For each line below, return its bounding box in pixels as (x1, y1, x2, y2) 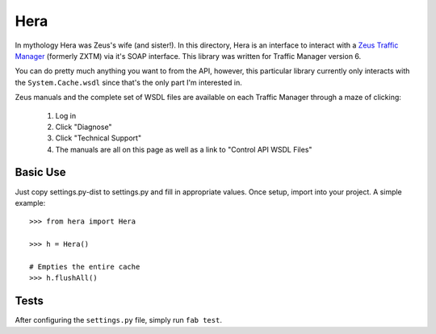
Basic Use (15, 165, 66, 179)
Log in (55, 111, 77, 120)
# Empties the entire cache (29, 262, 140, 271)
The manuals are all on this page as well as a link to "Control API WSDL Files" (55, 144, 312, 154)
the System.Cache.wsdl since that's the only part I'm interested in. (15, 77, 242, 87)
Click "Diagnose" (55, 122, 112, 132)
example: (15, 198, 46, 207)
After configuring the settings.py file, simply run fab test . (15, 315, 222, 325)
